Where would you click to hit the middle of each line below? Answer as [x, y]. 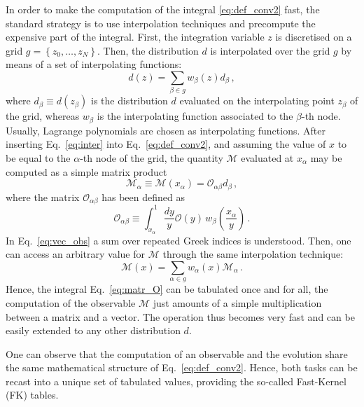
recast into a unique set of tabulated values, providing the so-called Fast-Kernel [176, 381]
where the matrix [43, 196]
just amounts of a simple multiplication [237, 302]
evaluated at [267, 157]
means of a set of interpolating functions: [94, 64]
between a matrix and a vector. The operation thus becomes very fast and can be [180, 316]
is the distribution [129, 101]
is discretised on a [314, 37]
